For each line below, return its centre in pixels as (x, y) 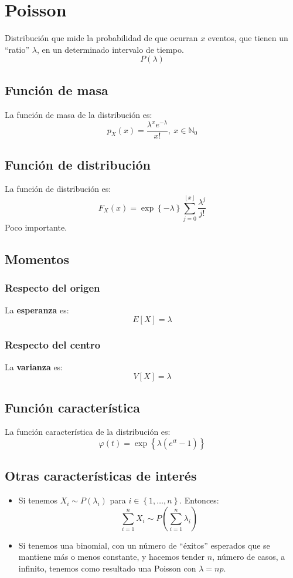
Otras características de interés (101, 476)
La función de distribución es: (58, 189)
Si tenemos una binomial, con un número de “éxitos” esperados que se (144, 545)
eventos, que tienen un (248, 38)
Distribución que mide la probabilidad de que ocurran (101, 38)
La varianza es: (34, 366)
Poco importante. (36, 227)
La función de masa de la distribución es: (79, 114)
